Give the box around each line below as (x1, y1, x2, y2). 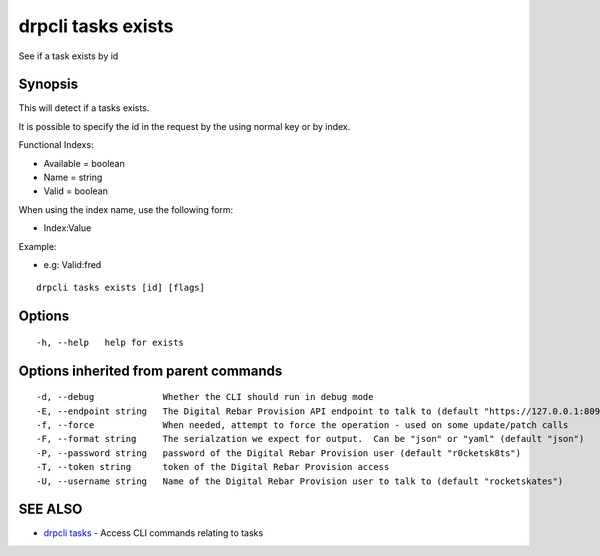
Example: (18, 240, 57, 252)
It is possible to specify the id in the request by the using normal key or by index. (18, 120, 351, 132)
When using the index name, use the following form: (18, 203, 234, 215)
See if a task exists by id (18, 50, 119, 62)
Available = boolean (43, 157, 125, 169)
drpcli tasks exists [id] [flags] (36, 282, 205, 294)
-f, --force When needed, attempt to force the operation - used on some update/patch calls (36, 419, 569, 430)
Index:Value (43, 222, 92, 234)
